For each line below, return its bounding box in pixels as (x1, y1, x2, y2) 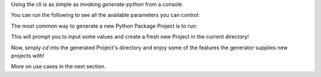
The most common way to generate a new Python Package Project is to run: (11, 22, 197, 29)
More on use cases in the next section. (11, 63, 106, 70)
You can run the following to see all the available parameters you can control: (11, 12, 200, 19)
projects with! (11, 52, 45, 59)
